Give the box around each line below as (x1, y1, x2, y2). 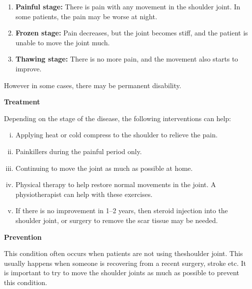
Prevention (4, 231, 42, 242)
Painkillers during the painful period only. (15, 146, 142, 156)
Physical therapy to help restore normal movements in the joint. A (15, 179, 216, 190)
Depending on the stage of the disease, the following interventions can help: (4, 113, 231, 123)
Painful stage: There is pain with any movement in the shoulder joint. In (15, 1, 241, 11)
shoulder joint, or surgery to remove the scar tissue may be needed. (15, 215, 218, 225)
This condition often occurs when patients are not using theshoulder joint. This (4, 248, 243, 258)
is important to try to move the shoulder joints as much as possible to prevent (4, 267, 239, 278)
